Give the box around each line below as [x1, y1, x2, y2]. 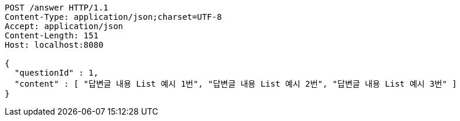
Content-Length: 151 [5, 31, 99, 40]
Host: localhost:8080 [5, 40, 104, 49]
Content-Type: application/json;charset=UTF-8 [5, 12, 222, 22]
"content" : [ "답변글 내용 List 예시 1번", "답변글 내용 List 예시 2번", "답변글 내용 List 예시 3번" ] [14, 79, 457, 88]
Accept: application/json [5, 22, 123, 31]
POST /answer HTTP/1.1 [5, 3, 109, 12]
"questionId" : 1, [14, 68, 99, 77]
